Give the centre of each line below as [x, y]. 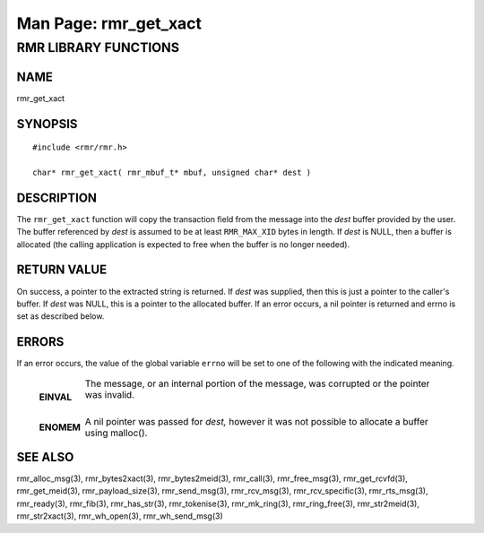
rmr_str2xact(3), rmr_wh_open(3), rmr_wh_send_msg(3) [120, 516]
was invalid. [109, 394]
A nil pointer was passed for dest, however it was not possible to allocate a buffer [257, 421]
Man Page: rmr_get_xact [109, 23]
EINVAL [56, 397]
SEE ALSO [45, 457]
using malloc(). [116, 433]
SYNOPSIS [47, 124]
